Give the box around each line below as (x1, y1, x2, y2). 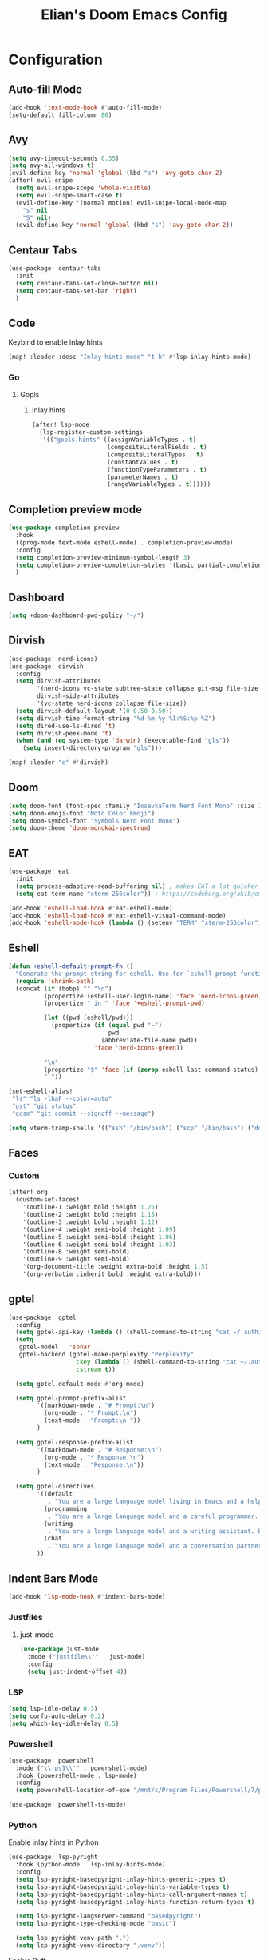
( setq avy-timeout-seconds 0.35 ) (8, 154, 120, 162)
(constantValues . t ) (106, 458, 179, 466)
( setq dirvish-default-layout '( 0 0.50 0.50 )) (15, 707, 173, 715)
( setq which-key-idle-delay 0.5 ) (8, 1719, 120, 1727)
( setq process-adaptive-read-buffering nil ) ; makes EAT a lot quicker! (15, 882, 262, 890)
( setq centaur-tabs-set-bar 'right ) (15, 286, 137, 295)
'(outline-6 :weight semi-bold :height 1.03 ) (22, 1241, 177, 1249)
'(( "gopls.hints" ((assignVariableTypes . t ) (42, 436, 197, 444)
